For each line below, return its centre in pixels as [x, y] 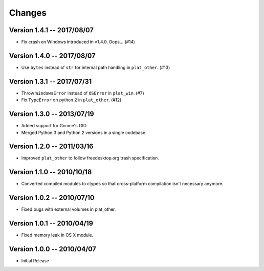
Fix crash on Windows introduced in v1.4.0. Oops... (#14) [78, 42]
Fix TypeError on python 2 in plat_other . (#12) [71, 100]
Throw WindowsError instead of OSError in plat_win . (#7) [83, 93]
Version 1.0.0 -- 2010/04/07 [53, 249]
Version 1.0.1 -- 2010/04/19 [51, 223]
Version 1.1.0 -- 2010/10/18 [51, 172]
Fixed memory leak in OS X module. [57, 235]
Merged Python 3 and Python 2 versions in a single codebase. [84, 133]
